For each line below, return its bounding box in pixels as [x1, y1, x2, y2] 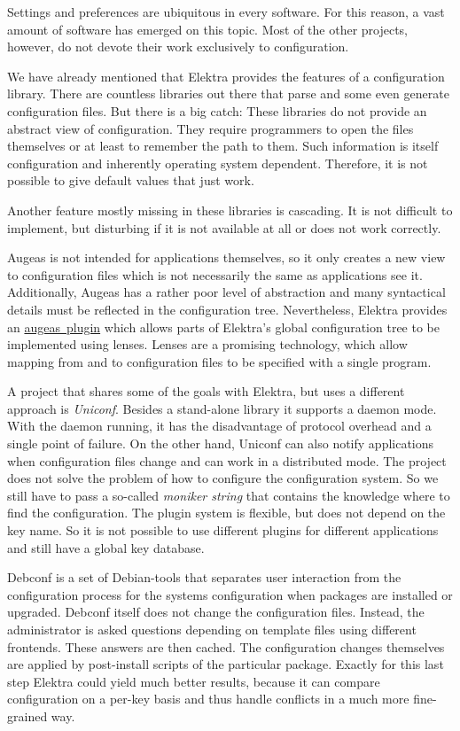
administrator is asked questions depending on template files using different [7, 620, 417, 638]
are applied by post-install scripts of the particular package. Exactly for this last [7, 655, 444, 673]
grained [7, 706, 48, 725]
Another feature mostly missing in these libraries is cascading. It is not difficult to [7, 200, 453, 219]
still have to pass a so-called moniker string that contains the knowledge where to [7, 486, 450, 504]
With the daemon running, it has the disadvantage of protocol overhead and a [7, 416, 432, 435]
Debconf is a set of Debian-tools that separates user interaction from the [7, 568, 402, 587]
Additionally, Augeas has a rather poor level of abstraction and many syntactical [7, 283, 446, 301]
